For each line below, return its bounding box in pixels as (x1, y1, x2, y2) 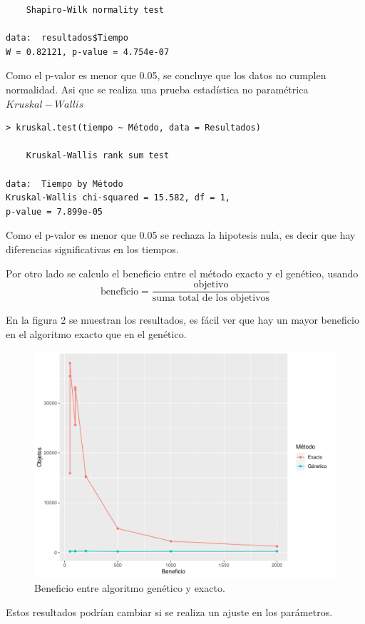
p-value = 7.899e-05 (6, 206, 103, 217)
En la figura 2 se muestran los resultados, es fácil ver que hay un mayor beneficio (6, 312, 359, 327)
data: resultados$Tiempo (6, 33, 128, 44)
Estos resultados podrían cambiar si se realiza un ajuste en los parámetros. (6, 604, 333, 619)
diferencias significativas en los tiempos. (6, 241, 179, 256)
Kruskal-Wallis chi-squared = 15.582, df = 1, (6, 193, 230, 203)
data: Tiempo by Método (6, 178, 123, 189)
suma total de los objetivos (152, 293, 270, 304)
